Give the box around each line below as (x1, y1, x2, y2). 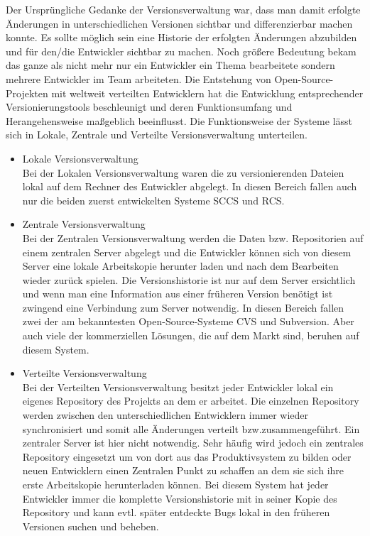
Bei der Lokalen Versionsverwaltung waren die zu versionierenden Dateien (22, 165, 344, 180)
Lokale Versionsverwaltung (22, 151, 138, 165)
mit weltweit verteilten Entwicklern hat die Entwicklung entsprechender (51, 85, 364, 100)
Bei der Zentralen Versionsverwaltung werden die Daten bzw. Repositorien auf (22, 230, 364, 245)
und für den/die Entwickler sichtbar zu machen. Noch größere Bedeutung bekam (6, 43, 357, 58)
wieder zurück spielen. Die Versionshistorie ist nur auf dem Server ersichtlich (22, 272, 356, 287)
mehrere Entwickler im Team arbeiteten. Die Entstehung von (6, 71, 271, 86)
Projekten (6, 85, 48, 100)
